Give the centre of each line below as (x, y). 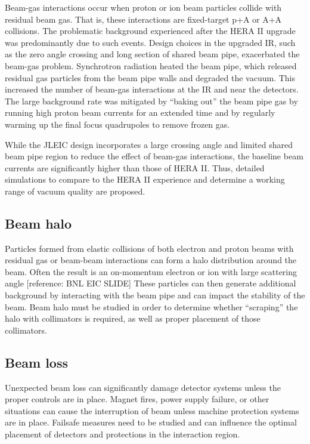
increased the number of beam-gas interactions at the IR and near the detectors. (152, 89)
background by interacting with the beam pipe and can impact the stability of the (155, 295)
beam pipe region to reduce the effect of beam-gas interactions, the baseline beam (154, 156)
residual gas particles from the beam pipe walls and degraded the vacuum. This (150, 77)
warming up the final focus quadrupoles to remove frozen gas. (117, 124)
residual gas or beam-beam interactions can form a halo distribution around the (151, 260)
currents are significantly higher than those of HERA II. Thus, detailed (135, 167)
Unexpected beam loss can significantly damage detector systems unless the (143, 387)
